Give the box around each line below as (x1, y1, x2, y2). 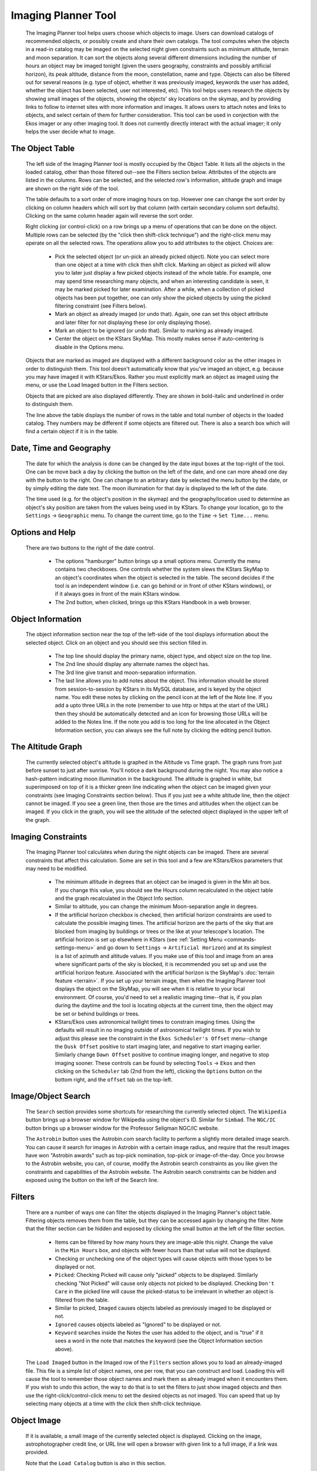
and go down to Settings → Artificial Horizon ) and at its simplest (96, 944, 271, 951)
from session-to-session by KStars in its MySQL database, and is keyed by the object (55, 685, 261, 693)
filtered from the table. (55, 1296, 109, 1303)
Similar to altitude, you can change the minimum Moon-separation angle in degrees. (55, 903, 258, 910)
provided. (25, 1449, 49, 1456)
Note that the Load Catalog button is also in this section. (25, 1459, 167, 1466)
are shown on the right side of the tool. (25, 185, 120, 192)
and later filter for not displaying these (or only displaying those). (55, 318, 212, 326)
